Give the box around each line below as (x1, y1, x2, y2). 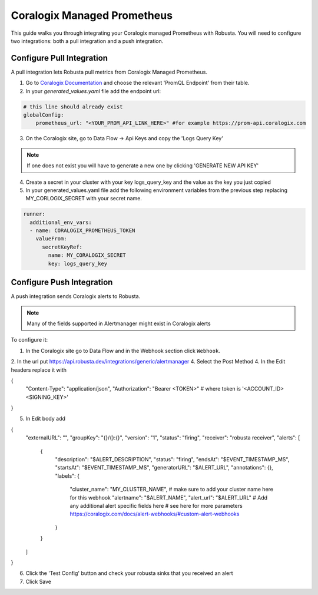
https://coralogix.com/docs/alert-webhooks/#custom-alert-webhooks (69, 510, 240, 518)
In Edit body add (25, 415, 66, 422)
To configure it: (11, 336, 48, 343)
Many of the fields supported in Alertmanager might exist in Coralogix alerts (26, 320, 211, 327)
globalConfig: (23, 112, 64, 118)
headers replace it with (11, 366, 67, 373)
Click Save (25, 578, 52, 585)
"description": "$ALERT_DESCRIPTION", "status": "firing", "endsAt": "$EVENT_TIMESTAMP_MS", (55, 456, 290, 463)
